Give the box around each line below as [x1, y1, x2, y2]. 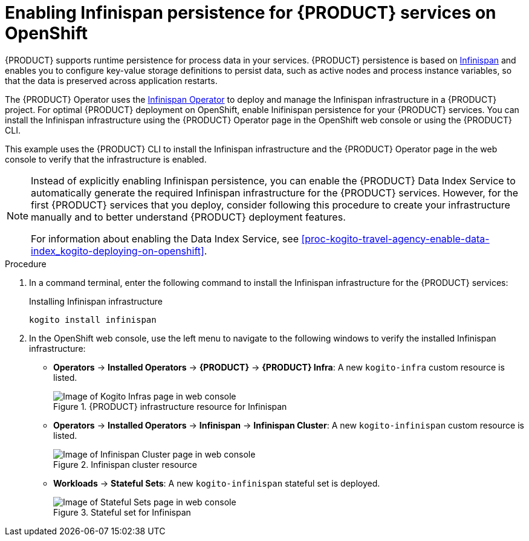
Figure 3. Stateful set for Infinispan [53, 507, 191, 517]
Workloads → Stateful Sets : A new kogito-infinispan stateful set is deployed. [53, 478, 380, 488]
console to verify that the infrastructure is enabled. [5, 154, 207, 164]
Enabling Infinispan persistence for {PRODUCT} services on [5, 2, 496, 23]
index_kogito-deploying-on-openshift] [31, 244, 204, 257]
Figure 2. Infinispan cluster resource [53, 459, 197, 470]
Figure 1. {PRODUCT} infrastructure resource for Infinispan [53, 401, 287, 412]
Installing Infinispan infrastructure [29, 296, 163, 306]
